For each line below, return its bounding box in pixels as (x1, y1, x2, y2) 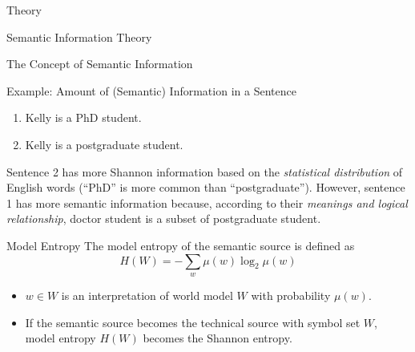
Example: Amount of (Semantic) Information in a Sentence (6, 82, 296, 99)
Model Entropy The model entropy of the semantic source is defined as (6, 237, 355, 253)
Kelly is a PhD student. (25, 109, 142, 126)
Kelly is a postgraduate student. (25, 136, 183, 152)
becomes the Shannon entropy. (143, 330, 292, 346)
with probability (251, 286, 331, 303)
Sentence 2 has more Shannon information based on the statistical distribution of (6, 163, 403, 180)
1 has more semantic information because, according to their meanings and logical (6, 194, 408, 211)
